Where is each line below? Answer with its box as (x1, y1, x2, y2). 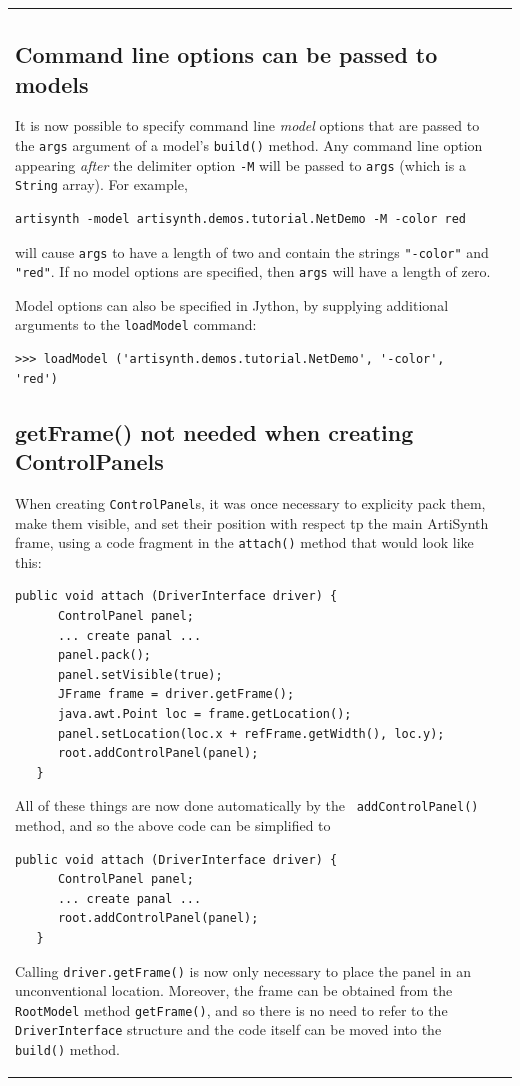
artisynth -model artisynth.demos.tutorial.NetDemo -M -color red (15, 211, 467, 226)
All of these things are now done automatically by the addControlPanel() (15, 795, 479, 816)
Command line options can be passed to (15, 39, 438, 70)
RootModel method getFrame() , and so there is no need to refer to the (15, 999, 448, 1020)
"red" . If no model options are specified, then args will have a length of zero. (15, 261, 491, 282)
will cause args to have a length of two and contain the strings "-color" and (15, 241, 489, 262)
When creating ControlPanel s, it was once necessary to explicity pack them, (15, 492, 486, 513)
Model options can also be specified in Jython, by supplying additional (15, 294, 449, 315)
